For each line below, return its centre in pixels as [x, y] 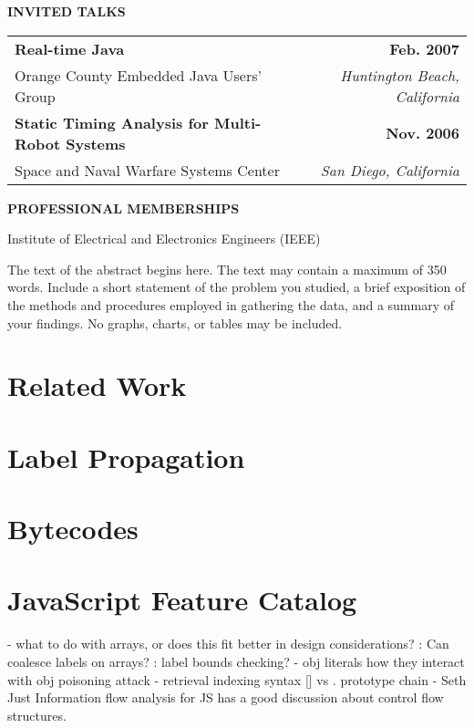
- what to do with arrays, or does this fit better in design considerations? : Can [228, 644]
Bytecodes [73, 529]
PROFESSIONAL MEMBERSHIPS [124, 208]
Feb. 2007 [424, 48]
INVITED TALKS [67, 11]
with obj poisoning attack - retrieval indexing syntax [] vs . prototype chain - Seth [237, 679]
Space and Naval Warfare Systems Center [147, 170]
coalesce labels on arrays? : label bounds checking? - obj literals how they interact [236, 661]
